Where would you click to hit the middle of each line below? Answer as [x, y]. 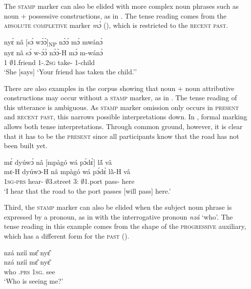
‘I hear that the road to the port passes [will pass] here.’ [87, 190]
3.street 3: [64, 181]
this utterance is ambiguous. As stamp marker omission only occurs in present [121, 107]
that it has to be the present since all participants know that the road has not [122, 136]
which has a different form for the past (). [67, 236]
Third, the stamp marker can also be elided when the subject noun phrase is [118, 207]
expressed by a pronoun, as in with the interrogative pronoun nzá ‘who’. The [118, 216]
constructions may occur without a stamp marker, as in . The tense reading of [120, 98]
